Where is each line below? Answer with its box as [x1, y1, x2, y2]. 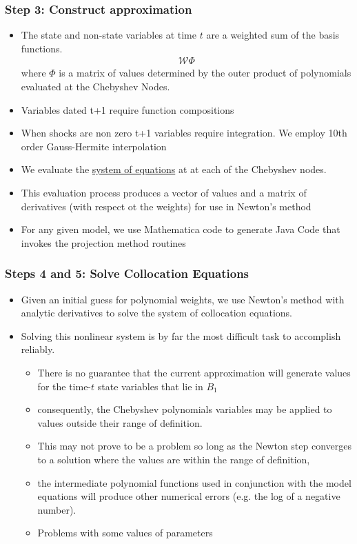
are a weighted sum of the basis [206, 28, 340, 42]
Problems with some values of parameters [37, 525, 213, 540]
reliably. [21, 342, 55, 356]
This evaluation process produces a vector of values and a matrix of [21, 185, 307, 199]
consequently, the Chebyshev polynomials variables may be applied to [37, 402, 332, 416]
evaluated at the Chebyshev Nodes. [21, 79, 170, 94]
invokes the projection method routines [21, 235, 186, 250]
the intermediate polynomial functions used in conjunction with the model [37, 475, 351, 490]
